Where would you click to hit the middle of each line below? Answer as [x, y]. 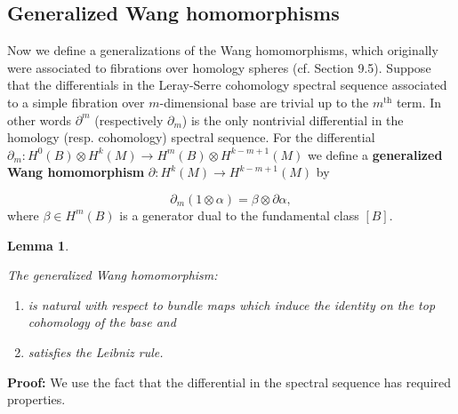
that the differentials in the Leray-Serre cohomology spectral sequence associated [227, 85]
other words [40, 119]
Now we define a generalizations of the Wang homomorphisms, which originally [223, 50]
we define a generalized [375, 154]
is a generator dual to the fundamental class [239, 215]
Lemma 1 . [38, 245]
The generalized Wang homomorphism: [112, 275]
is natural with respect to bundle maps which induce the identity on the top [232, 304]
